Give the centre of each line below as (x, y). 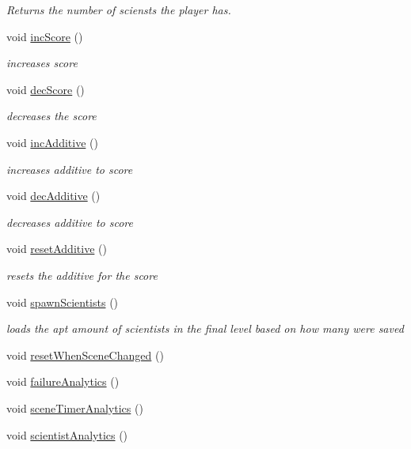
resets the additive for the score (82, 275)
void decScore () (46, 89)
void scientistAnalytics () (67, 434)
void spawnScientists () (63, 302)
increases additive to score (70, 169)
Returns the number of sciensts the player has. (119, 9)
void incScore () (45, 36)
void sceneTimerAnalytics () (75, 407)
